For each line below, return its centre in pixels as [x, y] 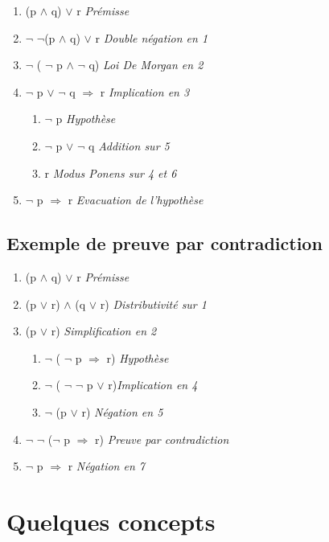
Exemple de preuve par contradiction [164, 243]
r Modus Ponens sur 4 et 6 [111, 172]
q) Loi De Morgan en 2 [146, 65]
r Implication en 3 [145, 91]
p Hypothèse [86, 119]
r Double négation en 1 [152, 37]
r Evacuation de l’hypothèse [136, 200]
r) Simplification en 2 [104, 331]
